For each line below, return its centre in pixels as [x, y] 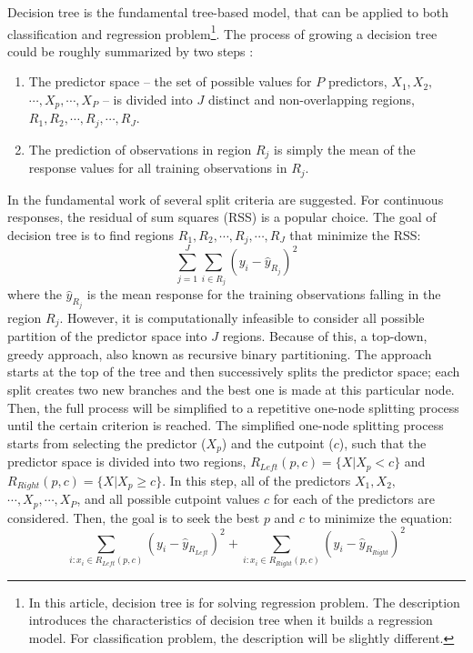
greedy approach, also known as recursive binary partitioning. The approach [220, 353]
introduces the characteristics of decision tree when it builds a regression [231, 620]
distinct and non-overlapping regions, [311, 100]
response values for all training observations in [158, 168]
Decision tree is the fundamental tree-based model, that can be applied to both [228, 12]
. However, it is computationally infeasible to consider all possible [242, 317]
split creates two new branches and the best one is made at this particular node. [231, 389]
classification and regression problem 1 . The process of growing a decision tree [222, 32]
